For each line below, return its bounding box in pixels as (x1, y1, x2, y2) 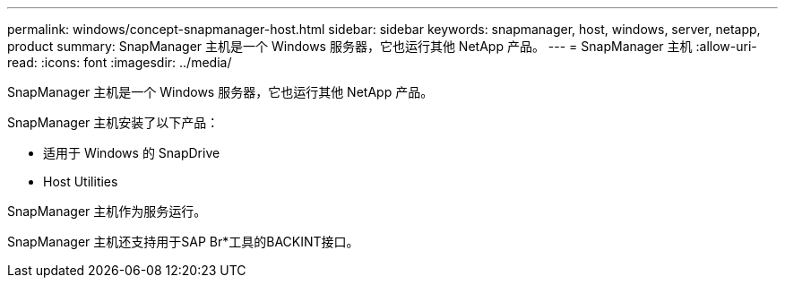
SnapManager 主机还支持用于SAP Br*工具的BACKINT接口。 (7, 234, 359, 249)
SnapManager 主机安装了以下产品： (7, 115, 220, 130)
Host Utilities (43, 174, 118, 189)
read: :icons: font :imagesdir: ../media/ (7, 55, 232, 70)
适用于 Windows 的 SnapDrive (43, 145, 220, 160)
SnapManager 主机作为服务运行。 (7, 203, 207, 219)
